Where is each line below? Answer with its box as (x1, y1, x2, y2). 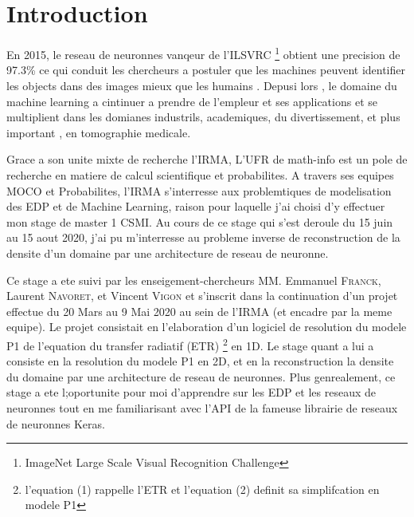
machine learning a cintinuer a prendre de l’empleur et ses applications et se (6, 93, 377, 109)
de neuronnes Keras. (6, 415, 105, 432)
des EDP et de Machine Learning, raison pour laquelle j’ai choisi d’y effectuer (6, 198, 385, 215)
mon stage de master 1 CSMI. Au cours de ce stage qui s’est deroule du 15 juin (6, 213, 393, 230)
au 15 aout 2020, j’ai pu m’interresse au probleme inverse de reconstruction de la (6, 229, 400, 246)
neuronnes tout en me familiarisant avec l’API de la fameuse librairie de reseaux (6, 399, 398, 416)
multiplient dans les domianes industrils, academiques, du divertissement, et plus (6, 109, 400, 125)
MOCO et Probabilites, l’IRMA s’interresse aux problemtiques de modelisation (6, 182, 392, 199)
